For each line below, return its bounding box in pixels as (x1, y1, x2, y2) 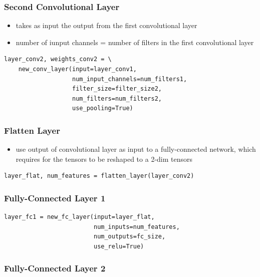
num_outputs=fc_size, (93, 233, 166, 240)
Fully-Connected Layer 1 (4, 191, 106, 204)
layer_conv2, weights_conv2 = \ (4, 56, 112, 63)
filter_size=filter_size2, (72, 85, 162, 93)
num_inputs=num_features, (93, 223, 180, 230)
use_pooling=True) (72, 105, 133, 112)
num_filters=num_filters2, (72, 95, 162, 102)
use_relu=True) (93, 242, 144, 250)
